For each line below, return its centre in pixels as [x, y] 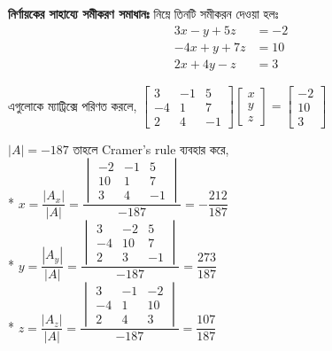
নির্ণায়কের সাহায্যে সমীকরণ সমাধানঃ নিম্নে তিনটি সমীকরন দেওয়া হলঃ [143, 13]
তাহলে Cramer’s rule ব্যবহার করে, [151, 148]
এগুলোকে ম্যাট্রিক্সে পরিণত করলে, [73, 105]
